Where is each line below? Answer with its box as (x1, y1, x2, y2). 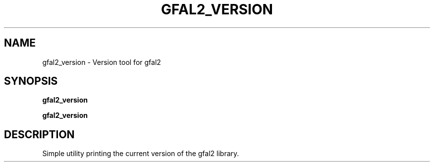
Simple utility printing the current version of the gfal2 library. (42, 149, 239, 158)
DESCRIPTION (4, 128, 75, 141)
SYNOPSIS (4, 75, 58, 88)
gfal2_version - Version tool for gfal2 (42, 57, 161, 66)
